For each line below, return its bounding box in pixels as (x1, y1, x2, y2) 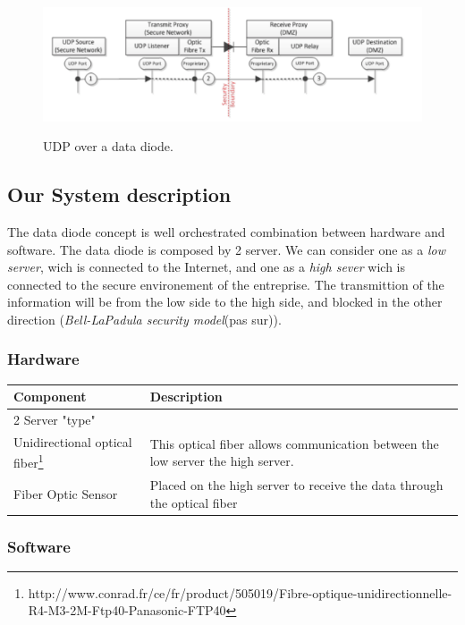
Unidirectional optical (13, 432, 132, 451)
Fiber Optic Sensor (13, 484, 118, 503)
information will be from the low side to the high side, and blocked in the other (7, 292, 443, 311)
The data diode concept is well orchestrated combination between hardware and (7, 222, 445, 241)
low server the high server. (149, 452, 294, 470)
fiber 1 (13, 451, 44, 472)
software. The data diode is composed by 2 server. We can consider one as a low (7, 240, 445, 258)
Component (13, 387, 87, 406)
